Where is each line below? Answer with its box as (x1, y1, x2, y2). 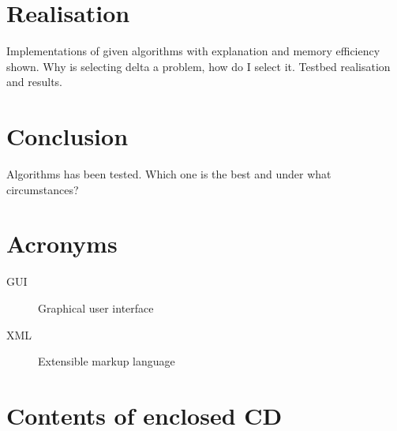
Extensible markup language (38, 353, 175, 369)
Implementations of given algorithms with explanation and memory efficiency (6, 43, 380, 59)
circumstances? (6, 181, 79, 197)
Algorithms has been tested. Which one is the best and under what (6, 166, 331, 182)
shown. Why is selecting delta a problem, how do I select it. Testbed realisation (6, 58, 391, 74)
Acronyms (6, 227, 118, 260)
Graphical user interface (38, 299, 154, 316)
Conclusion (6, 120, 129, 152)
